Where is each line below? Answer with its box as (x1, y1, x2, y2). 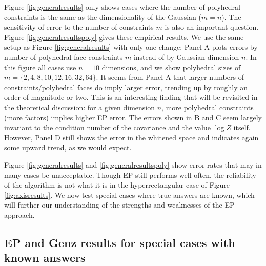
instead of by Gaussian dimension (133, 51, 239, 62)
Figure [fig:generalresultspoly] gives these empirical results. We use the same (4, 31, 244, 42)
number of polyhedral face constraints (4, 51, 123, 62)
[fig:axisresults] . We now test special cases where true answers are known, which (4, 189, 255, 200)
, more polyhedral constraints (161, 101, 254, 112)
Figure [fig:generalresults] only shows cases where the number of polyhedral (4, 2, 240, 12)
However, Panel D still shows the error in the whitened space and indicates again (4, 132, 259, 142)
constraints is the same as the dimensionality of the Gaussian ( (4, 11, 201, 22)
